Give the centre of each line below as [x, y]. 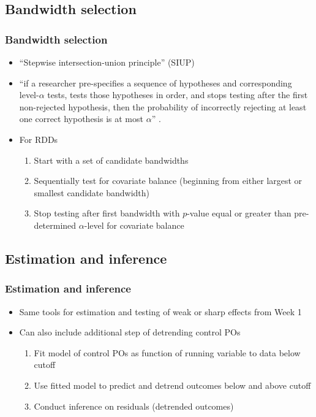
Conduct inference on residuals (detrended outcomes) [134, 406]
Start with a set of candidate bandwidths [111, 160]
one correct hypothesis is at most [81, 119]
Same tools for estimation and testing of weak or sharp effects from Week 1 [160, 311]
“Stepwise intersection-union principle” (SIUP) [107, 62]
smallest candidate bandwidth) [92, 192]
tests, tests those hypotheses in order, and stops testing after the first [178, 95]
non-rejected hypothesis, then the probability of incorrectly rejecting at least [163, 106]
